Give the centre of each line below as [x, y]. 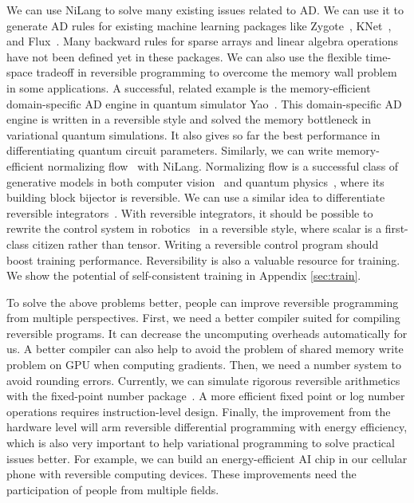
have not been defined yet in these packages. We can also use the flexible [184, 56]
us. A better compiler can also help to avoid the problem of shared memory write [205, 349]
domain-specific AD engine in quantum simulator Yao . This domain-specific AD [204, 103]
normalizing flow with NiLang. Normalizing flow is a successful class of [223, 165]
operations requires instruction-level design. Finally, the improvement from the [199, 411]
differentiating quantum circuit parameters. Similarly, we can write [170, 150]
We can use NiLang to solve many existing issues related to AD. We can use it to [205, 10]
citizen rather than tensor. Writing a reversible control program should [205, 244]
